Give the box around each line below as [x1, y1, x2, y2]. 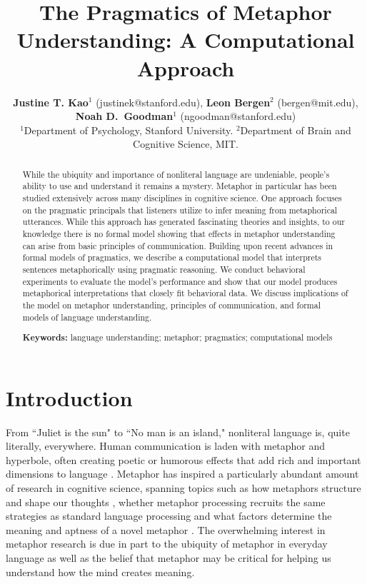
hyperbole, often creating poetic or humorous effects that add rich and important [6, 452, 361, 467]
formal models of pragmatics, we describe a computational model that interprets [22, 251, 322, 263]
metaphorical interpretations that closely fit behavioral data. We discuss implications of [22, 287, 348, 299]
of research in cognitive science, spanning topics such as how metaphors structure [6, 480, 361, 495]
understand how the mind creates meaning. [6, 564, 195, 579]
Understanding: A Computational [16, 25, 355, 54]
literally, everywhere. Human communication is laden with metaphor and [6, 438, 326, 453]
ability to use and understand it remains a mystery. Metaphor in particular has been [22, 180, 337, 192]
